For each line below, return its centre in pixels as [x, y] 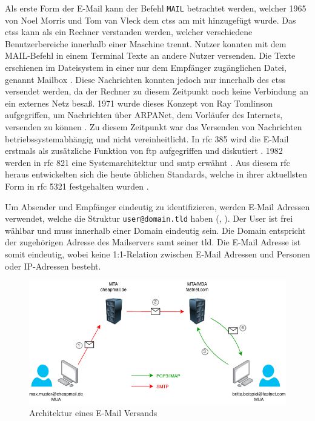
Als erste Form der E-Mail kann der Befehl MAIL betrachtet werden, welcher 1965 [156, 8]
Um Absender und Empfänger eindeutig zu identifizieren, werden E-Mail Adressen [157, 206]
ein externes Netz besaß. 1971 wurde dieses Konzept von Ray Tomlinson [139, 103]
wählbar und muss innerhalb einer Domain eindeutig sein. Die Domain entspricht [155, 230]
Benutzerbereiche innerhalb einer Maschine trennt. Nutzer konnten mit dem [146, 43]
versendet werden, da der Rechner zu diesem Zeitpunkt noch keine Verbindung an [157, 91]
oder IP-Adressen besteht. [53, 266]
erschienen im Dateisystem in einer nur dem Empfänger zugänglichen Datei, [146, 68]
